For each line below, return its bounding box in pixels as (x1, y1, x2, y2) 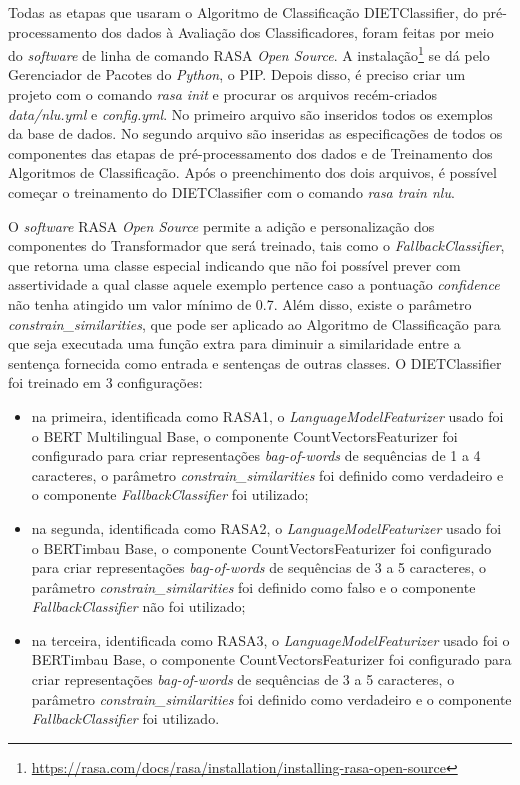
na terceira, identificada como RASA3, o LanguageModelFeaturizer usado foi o (31, 629, 510, 650)
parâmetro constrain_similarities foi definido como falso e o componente (31, 576, 476, 597)
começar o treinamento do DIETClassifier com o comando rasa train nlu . (8, 182, 455, 202)
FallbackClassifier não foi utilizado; (31, 596, 246, 617)
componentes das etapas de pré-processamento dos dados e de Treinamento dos (8, 142, 493, 163)
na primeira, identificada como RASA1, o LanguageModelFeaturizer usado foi (31, 405, 504, 426)
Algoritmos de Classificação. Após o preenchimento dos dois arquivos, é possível (8, 162, 497, 183)
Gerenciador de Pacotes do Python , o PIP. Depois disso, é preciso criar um (8, 64, 466, 85)
